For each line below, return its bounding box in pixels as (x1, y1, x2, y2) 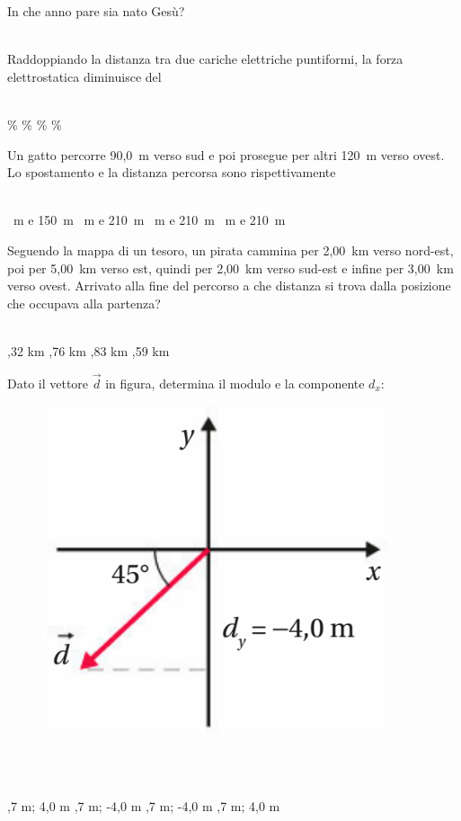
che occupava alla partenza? (7, 293, 161, 312)
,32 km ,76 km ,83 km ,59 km (7, 341, 170, 360)
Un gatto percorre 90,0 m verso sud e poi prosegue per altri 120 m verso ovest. (7, 145, 445, 164)
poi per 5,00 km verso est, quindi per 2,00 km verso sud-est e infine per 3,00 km (7, 258, 454, 277)
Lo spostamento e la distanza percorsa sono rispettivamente (7, 163, 336, 182)
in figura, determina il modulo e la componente (105, 373, 365, 392)
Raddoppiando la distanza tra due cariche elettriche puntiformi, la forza (7, 49, 403, 68)
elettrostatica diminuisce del (7, 67, 162, 85)
